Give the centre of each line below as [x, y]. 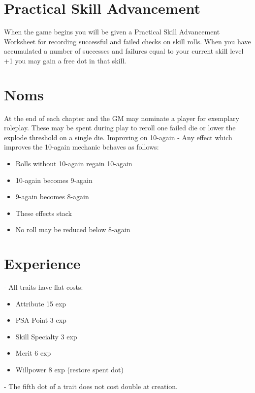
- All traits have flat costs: [44, 287]
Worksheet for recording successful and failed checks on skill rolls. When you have [127, 41]
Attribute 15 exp [41, 303]
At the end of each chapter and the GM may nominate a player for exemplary [122, 118]
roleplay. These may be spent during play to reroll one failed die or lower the [120, 128]
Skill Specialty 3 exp [46, 336]
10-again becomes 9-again [54, 180]
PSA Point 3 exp [41, 320]
